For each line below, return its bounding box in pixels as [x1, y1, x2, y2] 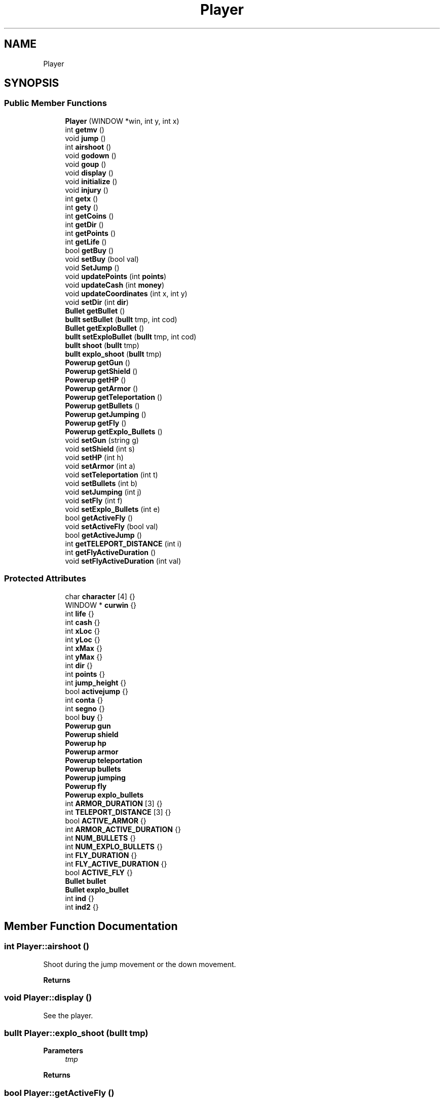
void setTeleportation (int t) [65, 470, 158, 479]
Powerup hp [65, 738, 106, 747]
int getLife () [65, 237, 107, 246]
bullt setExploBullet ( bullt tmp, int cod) [65, 332, 197, 341]
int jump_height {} [65, 678, 127, 687]
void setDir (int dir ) [65, 297, 129, 306]
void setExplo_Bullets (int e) [65, 504, 160, 513]
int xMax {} [65, 643, 102, 652]
